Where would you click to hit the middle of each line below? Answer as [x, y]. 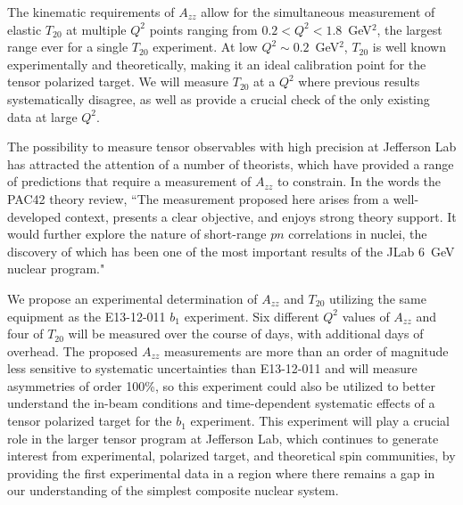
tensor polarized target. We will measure [118, 81]
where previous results [359, 81]
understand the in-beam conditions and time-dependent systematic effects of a [221, 403]
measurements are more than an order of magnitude [306, 350]
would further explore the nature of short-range [137, 234]
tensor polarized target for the [90, 421]
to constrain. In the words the [360, 181]
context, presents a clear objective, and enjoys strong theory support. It [260, 216]
